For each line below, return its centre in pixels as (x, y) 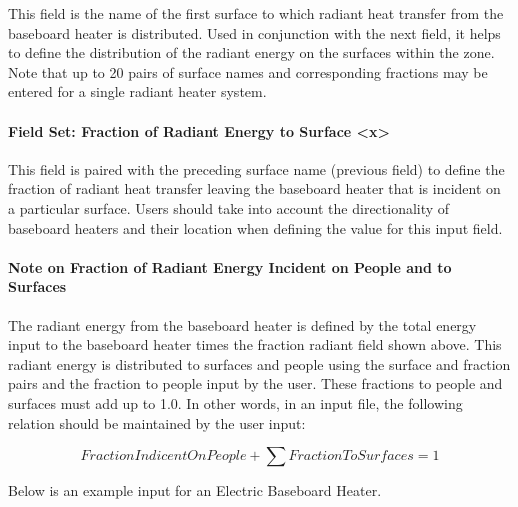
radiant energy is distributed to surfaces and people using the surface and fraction (259, 363)
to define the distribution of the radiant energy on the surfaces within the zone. (251, 52)
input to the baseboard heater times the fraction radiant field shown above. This (255, 344)
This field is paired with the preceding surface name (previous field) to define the (256, 168)
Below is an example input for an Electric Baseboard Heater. (195, 490)
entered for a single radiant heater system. (137, 91)
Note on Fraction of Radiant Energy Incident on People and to (230, 266)
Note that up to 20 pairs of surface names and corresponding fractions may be (248, 71)
